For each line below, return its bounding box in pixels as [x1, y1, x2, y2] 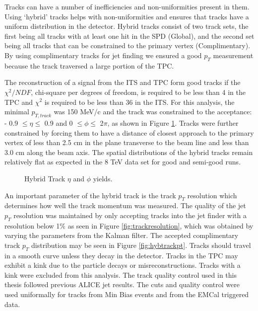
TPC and [4, 96, 33, 107]
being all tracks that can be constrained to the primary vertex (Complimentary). [4, 40, 251, 51]
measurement [213, 50, 254, 60]
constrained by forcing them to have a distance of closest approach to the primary [4, 127, 254, 138]
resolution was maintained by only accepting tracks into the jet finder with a [13, 210, 247, 220]
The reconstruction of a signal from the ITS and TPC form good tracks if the [4, 77, 241, 87]
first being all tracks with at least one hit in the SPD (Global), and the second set [4, 30, 255, 41]
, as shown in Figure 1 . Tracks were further [107, 117, 239, 128]
